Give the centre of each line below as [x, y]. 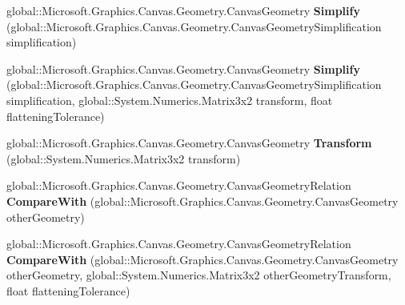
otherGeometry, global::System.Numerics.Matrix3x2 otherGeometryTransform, [199, 275]
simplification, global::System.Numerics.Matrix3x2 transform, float [170, 100]
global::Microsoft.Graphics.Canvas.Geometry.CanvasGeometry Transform [189, 143]
